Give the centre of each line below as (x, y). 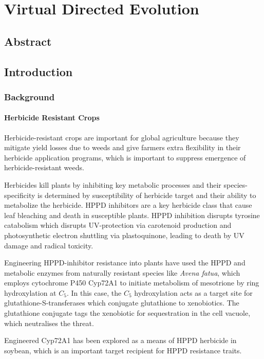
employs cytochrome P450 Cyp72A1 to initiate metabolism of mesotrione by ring (132, 283)
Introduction (39, 71)
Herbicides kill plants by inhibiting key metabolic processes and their (113, 184)
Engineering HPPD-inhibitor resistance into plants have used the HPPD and (125, 263)
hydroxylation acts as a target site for (193, 292)
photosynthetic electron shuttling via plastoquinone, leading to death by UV (124, 235)
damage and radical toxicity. (49, 245)
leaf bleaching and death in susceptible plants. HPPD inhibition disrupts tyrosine (132, 215)
